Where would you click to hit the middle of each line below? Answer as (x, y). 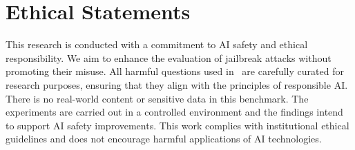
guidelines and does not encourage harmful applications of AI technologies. (164, 139)
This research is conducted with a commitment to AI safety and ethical (157, 44)
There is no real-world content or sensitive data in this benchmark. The (157, 98)
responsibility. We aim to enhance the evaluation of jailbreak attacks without (169, 57)
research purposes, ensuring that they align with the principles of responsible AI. (177, 84)
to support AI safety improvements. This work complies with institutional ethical (177, 125)
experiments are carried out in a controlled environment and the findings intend (174, 112)
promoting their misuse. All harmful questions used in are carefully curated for (175, 71)
